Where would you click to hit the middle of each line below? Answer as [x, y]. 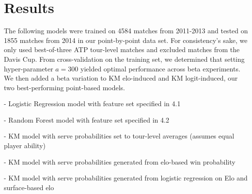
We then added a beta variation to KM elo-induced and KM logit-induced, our [121, 78]
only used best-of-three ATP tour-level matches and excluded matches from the [122, 49]
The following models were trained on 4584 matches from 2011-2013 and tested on [126, 31]
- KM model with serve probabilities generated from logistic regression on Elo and [126, 178]
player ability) [25, 145]
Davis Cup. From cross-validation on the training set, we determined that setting [124, 59]
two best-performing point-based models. [64, 87]
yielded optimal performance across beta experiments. [160, 68]
